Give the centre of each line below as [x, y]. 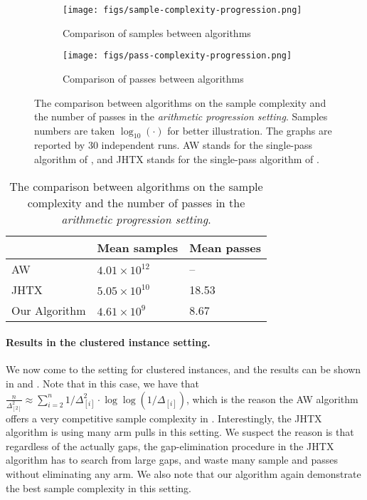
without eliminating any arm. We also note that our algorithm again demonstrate [183, 473]
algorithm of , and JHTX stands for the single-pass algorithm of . [177, 159]
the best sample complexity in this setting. [99, 488]
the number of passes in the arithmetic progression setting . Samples [181, 116]
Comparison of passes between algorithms [153, 78]
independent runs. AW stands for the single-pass [207, 145]
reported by [60, 145]
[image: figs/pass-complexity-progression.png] [177, 56]
